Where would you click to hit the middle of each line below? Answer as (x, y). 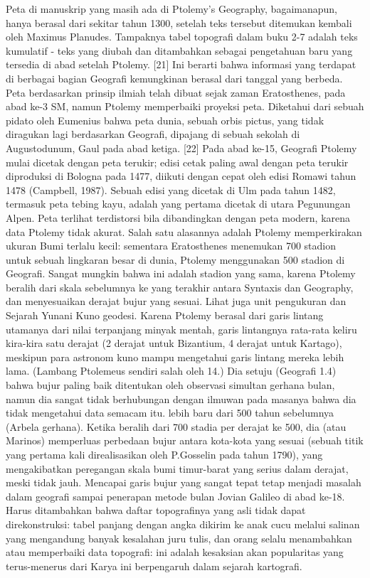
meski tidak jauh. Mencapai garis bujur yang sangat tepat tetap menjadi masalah (184, 482)
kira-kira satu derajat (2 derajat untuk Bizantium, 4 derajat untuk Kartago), (174, 343)
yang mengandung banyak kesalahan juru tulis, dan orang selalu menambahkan (179, 538)
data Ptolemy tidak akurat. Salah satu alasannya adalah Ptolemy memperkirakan (184, 231)
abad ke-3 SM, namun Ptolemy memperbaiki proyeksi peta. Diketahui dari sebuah (185, 106)
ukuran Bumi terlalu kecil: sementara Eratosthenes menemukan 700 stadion (171, 246)
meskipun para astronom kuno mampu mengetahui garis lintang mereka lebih (175, 357)
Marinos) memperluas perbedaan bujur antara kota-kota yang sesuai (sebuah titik (185, 440)
